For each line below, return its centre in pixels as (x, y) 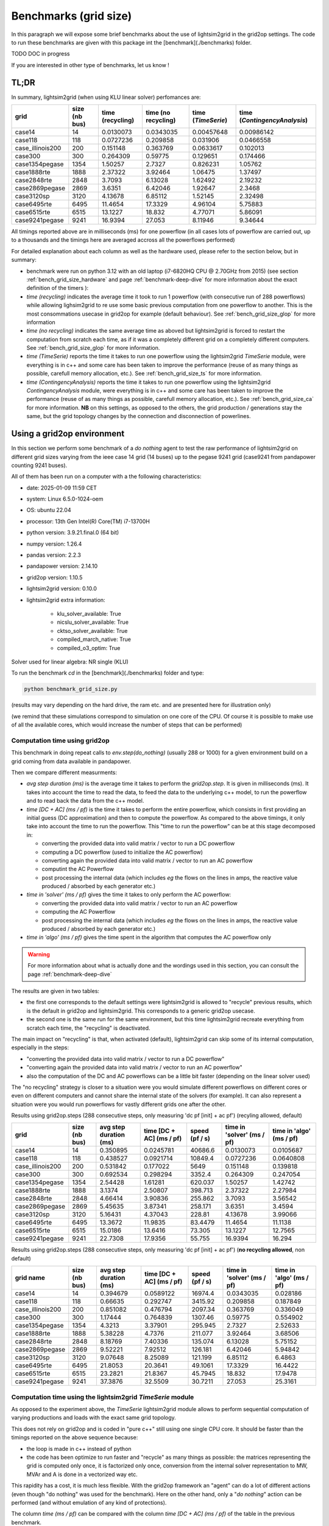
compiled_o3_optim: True (89, 648)
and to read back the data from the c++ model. (85, 801)
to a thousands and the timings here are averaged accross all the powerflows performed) (123, 240)
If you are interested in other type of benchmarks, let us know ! (90, 65)
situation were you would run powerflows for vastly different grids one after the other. (119, 1104)
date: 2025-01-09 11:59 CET (62, 488)
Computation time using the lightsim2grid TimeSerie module (103, 1397)
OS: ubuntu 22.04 (49, 510)
